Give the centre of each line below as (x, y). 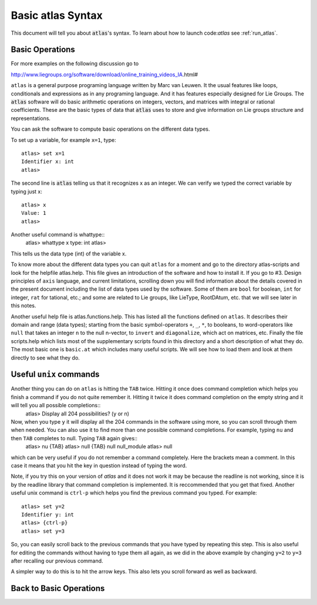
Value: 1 (34, 213)
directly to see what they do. (45, 358)
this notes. (23, 305)
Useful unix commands (55, 375)
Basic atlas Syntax (57, 15)
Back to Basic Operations (58, 589)
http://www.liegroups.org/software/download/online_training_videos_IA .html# (104, 74)
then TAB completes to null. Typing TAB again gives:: (74, 438)
